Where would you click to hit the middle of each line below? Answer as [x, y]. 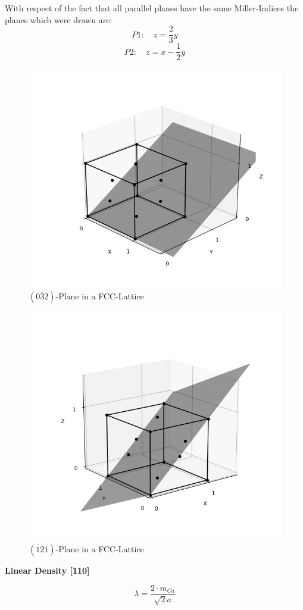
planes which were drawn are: [59, 19]
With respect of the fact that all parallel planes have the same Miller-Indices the [152, 8]
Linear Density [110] [47, 570]
